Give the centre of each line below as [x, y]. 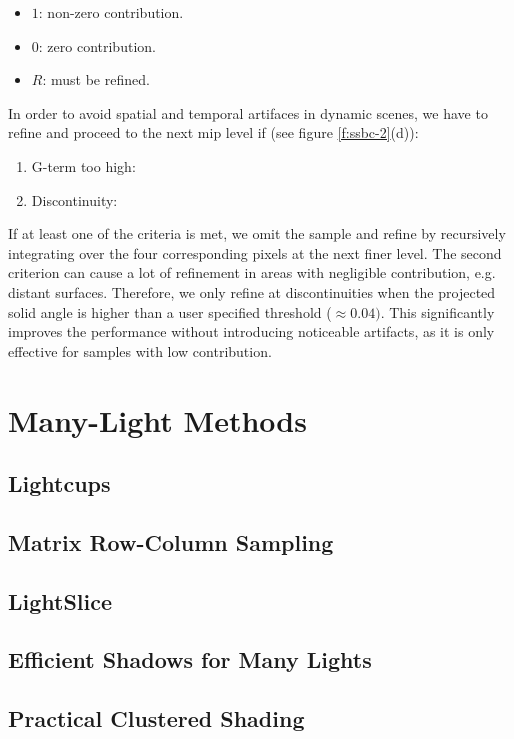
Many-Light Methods [157, 419]
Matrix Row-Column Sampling [171, 541]
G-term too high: [83, 165]
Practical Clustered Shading [156, 718]
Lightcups [59, 483]
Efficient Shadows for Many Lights [190, 659]
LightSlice [60, 600]
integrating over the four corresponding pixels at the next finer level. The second [255, 252]
